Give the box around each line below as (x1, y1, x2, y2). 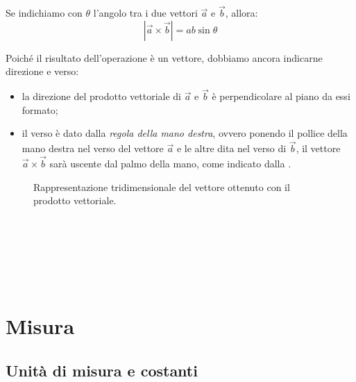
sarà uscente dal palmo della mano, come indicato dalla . (49, 156, 291, 171)
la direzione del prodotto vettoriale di (22, 89, 181, 103)
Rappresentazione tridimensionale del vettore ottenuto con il (33, 179, 290, 194)
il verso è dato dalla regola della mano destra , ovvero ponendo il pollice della (22, 126, 348, 140)
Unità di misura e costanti (6, 359, 198, 381)
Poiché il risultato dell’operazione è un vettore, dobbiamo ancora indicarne (6, 50, 323, 65)
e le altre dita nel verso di (176, 141, 287, 156)
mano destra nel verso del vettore (22, 141, 164, 156)
